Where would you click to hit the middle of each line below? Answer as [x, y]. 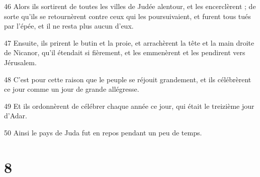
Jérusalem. [20, 62]
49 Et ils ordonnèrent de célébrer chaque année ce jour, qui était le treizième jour [129, 106]
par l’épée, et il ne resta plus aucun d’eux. [69, 26]
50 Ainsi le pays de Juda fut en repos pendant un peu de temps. [103, 132]
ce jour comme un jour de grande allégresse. [72, 89]
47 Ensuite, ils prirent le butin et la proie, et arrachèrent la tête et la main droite [129, 42]
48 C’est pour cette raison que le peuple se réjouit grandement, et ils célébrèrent [128, 79]
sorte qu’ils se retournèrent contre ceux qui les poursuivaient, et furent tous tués [127, 16]
